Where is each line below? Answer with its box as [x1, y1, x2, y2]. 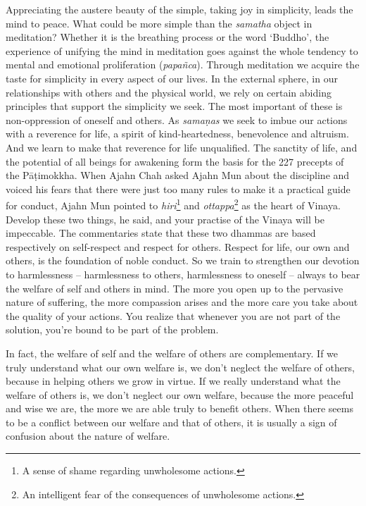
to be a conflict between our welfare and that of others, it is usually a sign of [6, 414, 337, 429]
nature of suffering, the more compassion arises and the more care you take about [6, 295, 358, 309]
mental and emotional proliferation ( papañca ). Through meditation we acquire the [6, 57, 360, 72]
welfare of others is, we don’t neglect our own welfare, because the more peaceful [6, 387, 354, 402]
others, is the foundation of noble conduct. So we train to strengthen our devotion [6, 253, 360, 268]
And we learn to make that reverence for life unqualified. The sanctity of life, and [6, 140, 358, 154]
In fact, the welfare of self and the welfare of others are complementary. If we [6, 345, 339, 360]
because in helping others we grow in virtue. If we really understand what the [6, 374, 341, 388]
